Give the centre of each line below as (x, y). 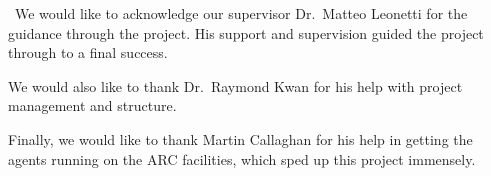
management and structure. (92, 105)
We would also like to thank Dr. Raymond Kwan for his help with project (235, 85)
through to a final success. (88, 52)
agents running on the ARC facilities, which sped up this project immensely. (242, 158)
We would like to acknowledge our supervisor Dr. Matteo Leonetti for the (241, 13)
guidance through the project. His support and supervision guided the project (246, 32)
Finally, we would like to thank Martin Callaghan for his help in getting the (240, 138)
